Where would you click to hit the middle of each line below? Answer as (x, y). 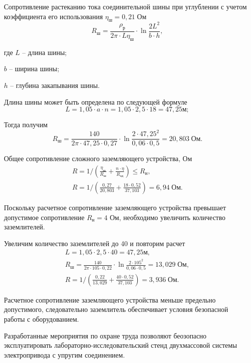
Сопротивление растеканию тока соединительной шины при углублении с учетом (125, 6)
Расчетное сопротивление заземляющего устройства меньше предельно (110, 299)
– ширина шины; (34, 69)
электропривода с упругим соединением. (64, 354)
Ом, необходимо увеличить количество (167, 217)
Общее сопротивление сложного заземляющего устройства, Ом (98, 158)
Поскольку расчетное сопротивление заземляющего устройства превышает (115, 207)
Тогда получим (26, 125)
